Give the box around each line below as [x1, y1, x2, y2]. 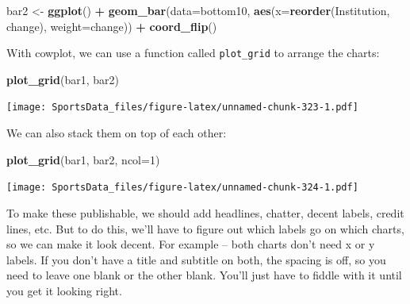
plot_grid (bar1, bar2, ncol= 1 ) [6, 151, 160, 167]
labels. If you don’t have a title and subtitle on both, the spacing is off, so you [6, 251, 386, 267]
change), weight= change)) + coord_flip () [6, 17, 217, 34]
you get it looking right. [6, 282, 122, 298]
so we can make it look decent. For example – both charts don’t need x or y [6, 236, 375, 252]
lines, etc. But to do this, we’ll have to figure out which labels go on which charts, [6, 220, 404, 237]
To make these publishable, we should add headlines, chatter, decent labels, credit [6, 204, 404, 221]
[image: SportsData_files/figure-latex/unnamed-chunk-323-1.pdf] [6, 102, 358, 114]
